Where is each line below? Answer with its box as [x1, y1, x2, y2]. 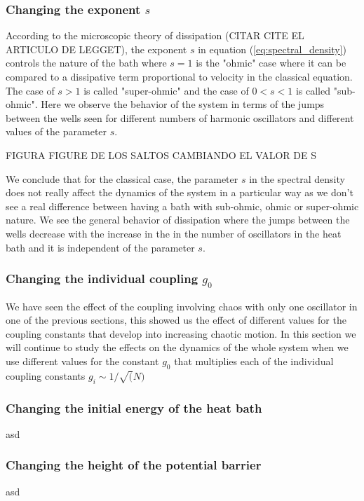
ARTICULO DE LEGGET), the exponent [6, 41, 187, 56]
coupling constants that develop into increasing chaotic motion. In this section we [6, 326, 356, 341]
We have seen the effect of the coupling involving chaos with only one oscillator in [6, 298, 358, 313]
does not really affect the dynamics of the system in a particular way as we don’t [6, 185, 353, 200]
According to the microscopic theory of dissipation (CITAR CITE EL [6, 28, 304, 43]
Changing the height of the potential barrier [6, 456, 262, 474]
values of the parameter [6, 124, 107, 139]
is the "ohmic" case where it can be [196, 55, 346, 70]
